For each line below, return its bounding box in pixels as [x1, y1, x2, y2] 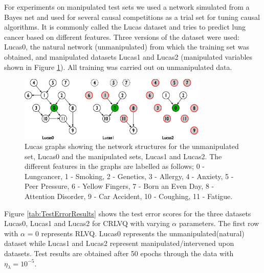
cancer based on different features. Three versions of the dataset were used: [4, 31, 239, 42]
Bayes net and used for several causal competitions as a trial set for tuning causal [4, 11, 260, 22]
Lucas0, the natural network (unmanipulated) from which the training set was [4, 41, 249, 52]
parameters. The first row [179, 218, 259, 229]
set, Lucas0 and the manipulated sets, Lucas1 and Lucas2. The [25, 151, 222, 161]
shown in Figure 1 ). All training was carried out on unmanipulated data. [4, 61, 232, 72]
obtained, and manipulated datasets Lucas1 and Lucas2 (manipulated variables [4, 51, 253, 62]
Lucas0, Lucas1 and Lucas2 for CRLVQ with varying [4, 218, 170, 229]
